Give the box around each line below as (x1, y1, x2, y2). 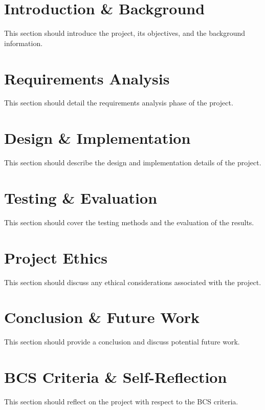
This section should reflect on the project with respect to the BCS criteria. (4, 396, 238, 407)
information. (4, 37, 43, 48)
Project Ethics (4, 247, 107, 268)
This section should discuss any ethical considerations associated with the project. (4, 276, 261, 287)
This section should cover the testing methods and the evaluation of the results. (4, 217, 254, 227)
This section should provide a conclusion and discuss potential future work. (4, 336, 240, 347)
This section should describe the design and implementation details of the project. (4, 157, 261, 168)
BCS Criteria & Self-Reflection (4, 366, 227, 387)
